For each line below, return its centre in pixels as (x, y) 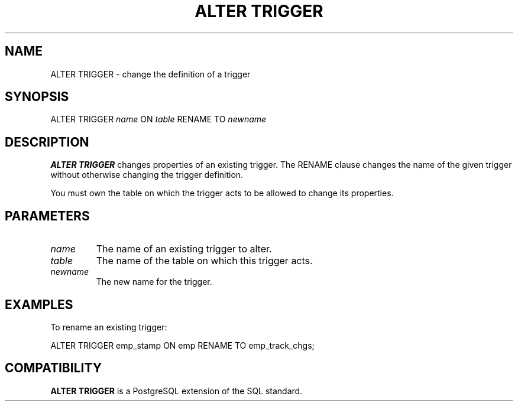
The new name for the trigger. (154, 282)
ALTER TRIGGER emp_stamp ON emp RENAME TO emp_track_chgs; (182, 345)
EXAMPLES (39, 304)
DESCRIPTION (47, 142)
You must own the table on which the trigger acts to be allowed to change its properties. (222, 193)
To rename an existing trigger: (109, 327)
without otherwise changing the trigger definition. (147, 175)
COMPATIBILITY (53, 368)
